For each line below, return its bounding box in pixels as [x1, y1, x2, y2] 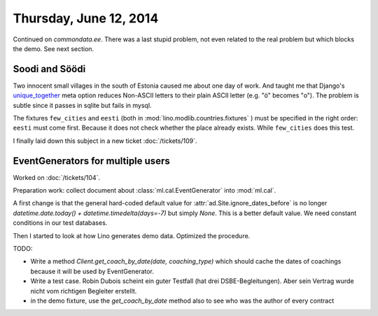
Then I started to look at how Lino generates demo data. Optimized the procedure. [13, 231, 251, 240]
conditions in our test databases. [13, 219, 108, 227]
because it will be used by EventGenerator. [30, 267, 154, 275]
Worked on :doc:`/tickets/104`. [13, 173, 101, 181]
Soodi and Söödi [13, 63, 86, 75]
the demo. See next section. [13, 44, 94, 53]
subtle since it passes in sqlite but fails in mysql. [13, 101, 152, 109]
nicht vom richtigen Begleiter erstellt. [30, 287, 137, 295]
